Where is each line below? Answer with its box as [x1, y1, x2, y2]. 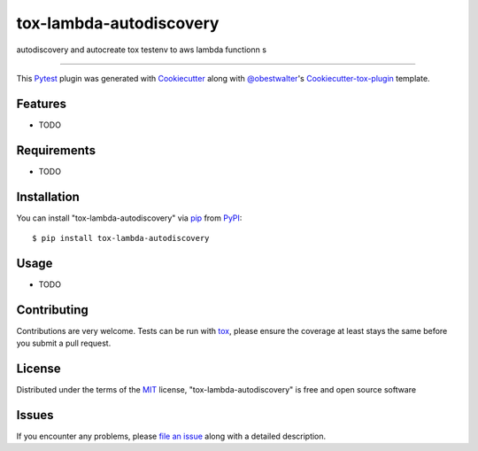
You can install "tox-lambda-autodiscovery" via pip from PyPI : [16, 213, 243, 223]
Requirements [16, 143, 96, 158]
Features [16, 96, 66, 111]
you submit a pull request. [16, 338, 112, 349]
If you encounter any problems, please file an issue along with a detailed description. [16, 431, 327, 442]
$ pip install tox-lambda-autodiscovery [32, 233, 210, 244]
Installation [16, 189, 80, 204]
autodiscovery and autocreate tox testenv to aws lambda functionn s [16, 44, 267, 55]
